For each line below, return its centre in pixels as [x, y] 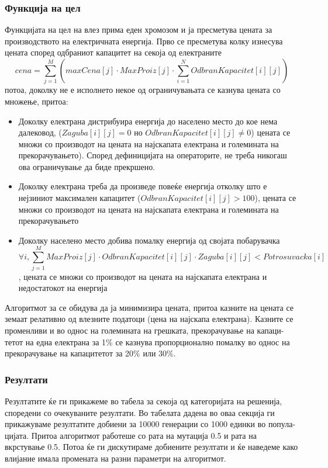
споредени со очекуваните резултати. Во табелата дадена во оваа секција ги [140, 412]
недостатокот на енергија [63, 288]
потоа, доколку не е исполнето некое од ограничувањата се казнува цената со [143, 90]
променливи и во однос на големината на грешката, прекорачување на [130, 330]
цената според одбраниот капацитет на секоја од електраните [113, 52]
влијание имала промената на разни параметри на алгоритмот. [115, 458]
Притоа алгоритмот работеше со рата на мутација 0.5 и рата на [144, 435]
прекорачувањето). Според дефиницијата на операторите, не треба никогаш [153, 155]
